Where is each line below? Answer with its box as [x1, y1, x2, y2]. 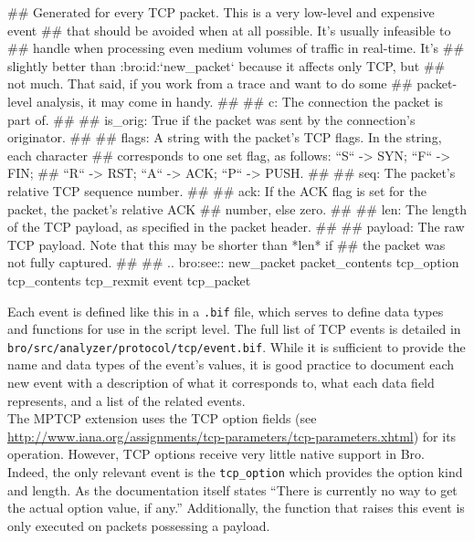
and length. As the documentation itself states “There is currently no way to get [7, 480, 458, 499]
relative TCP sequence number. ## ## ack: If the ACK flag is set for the [7, 181, 427, 200]
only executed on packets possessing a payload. [7, 515, 270, 535]
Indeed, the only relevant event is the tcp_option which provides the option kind [7, 462, 463, 481]
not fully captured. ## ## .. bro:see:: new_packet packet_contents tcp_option [7, 253, 459, 272]
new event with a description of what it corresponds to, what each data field [7, 373, 435, 391]
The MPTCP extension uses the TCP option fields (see [7, 409, 317, 428]
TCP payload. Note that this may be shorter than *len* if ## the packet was [7, 234, 446, 254]
